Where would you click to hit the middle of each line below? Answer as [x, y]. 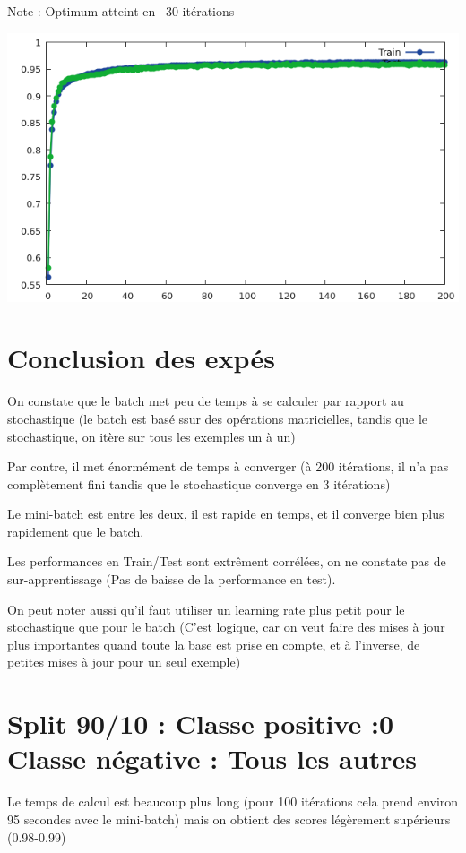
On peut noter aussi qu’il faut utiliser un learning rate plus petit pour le [206, 609]
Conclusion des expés [141, 358]
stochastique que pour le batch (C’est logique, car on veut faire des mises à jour [226, 627]
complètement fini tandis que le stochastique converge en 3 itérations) [199, 483]
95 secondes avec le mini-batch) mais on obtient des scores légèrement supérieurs [229, 819]
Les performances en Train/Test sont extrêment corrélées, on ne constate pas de [227, 561]
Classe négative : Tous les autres [212, 758]
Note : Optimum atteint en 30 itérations [121, 11]
